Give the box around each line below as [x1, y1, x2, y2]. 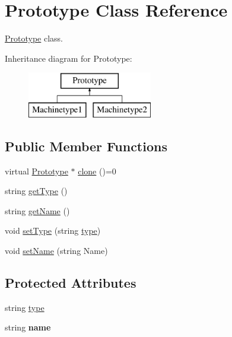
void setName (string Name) [5, 244, 108, 257]
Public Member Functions [5, 136, 167, 155]
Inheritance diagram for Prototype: [5, 52, 132, 64]
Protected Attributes [5, 274, 136, 292]
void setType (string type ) [5, 224, 101, 237]
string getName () [5, 204, 70, 217]
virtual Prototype [5, 164, 68, 177]
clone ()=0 [78, 164, 116, 177]
